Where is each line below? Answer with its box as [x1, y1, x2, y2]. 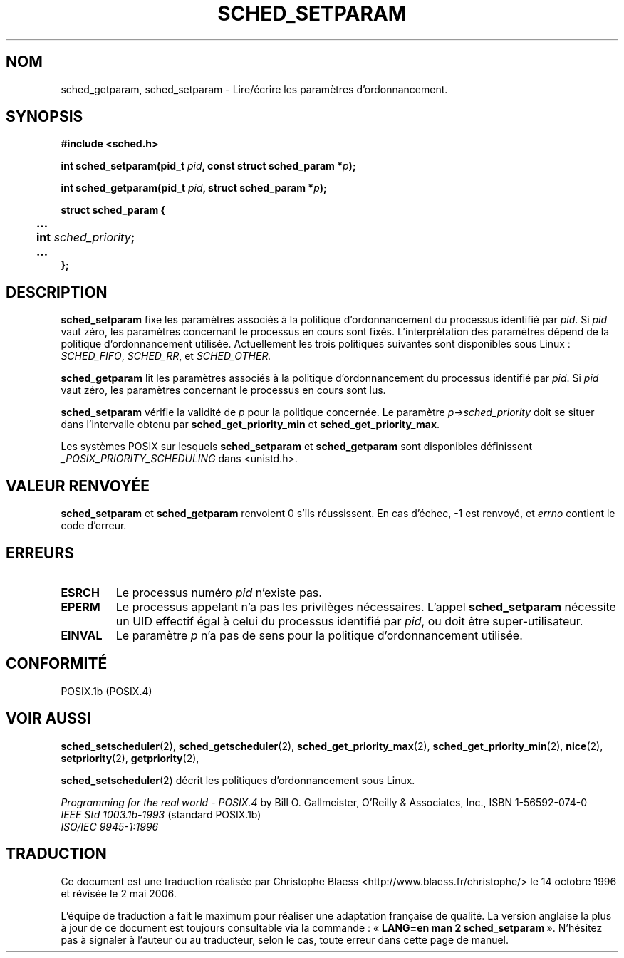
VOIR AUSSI [6, 709, 91, 728]
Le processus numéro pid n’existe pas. [115, 585, 322, 600]
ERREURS [6, 543, 75, 562]
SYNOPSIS [6, 108, 83, 126]
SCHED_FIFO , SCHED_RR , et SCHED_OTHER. [61, 350, 271, 363]
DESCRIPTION [6, 283, 108, 301]
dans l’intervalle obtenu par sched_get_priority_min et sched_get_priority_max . [61, 418, 440, 431]
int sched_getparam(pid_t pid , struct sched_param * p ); [61, 182, 327, 194]
